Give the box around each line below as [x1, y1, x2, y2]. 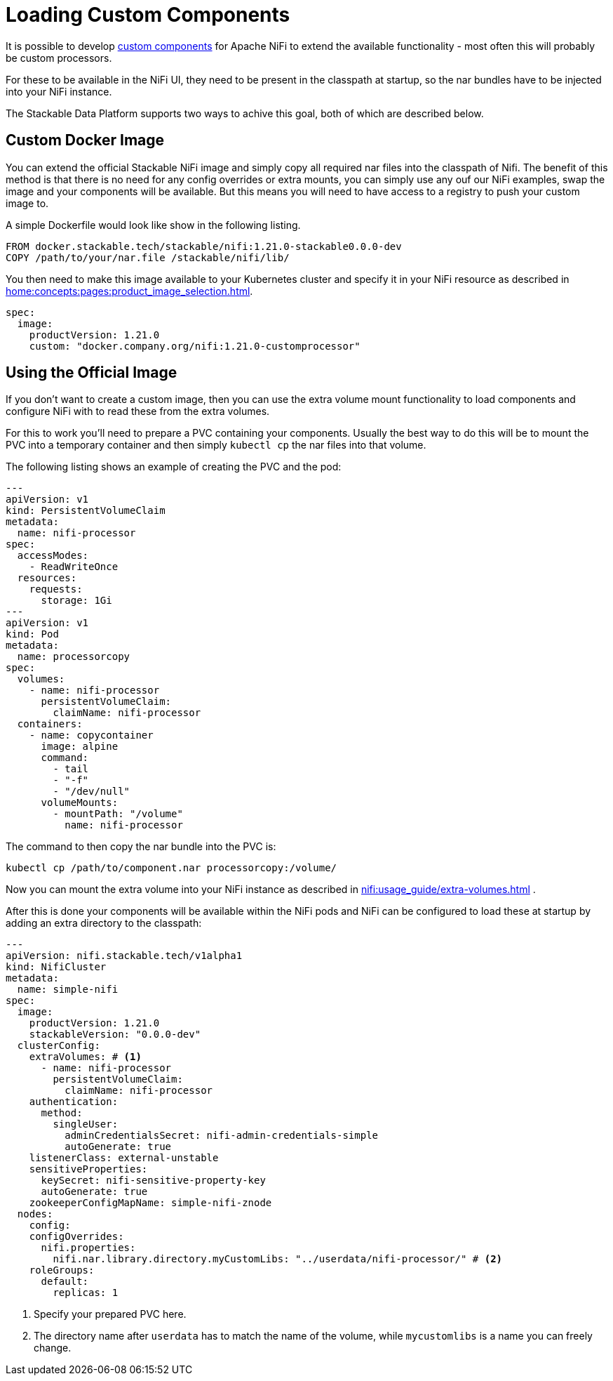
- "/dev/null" [53, 786, 130, 798]
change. [34, 1342, 72, 1354]
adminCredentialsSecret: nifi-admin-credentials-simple [65, 1130, 379, 1142]
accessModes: [17, 550, 89, 562]
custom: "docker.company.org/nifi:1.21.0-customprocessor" [29, 340, 361, 352]
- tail [53, 763, 89, 775]
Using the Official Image [6, 364, 177, 382]
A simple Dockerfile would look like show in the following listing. [6, 218, 301, 231]
